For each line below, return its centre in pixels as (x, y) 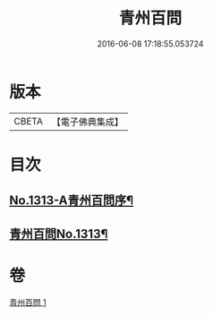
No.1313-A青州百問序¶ (72, 201)
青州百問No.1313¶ (59, 234)
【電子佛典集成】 (87, 122)
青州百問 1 (28, 302)
